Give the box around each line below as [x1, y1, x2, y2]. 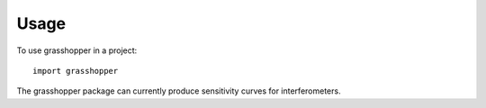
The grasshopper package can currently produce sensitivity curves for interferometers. [16, 85, 341, 96]
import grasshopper [32, 66, 119, 76]
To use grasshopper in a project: [16, 45, 138, 56]
